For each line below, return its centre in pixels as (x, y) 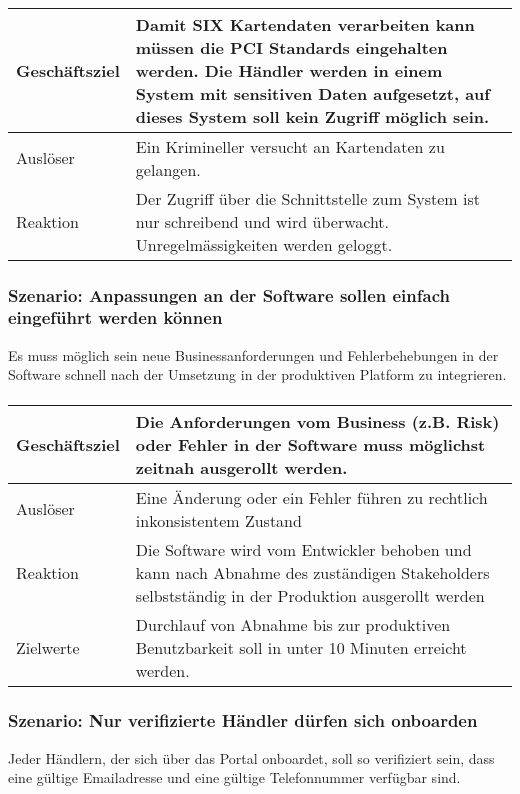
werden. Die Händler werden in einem (289, 70)
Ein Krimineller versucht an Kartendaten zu (290, 146)
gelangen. (168, 169)
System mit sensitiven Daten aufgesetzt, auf (312, 93)
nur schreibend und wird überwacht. (262, 221)
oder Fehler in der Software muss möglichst (310, 444)
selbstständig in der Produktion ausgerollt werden (310, 595)
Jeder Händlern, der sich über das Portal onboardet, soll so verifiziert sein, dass (251, 757)
